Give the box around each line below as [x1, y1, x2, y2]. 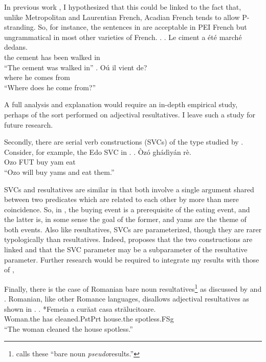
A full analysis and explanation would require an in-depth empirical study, [4, 99, 238, 110]
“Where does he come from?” [4, 82, 96, 92]
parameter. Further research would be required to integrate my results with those [4, 254, 259, 265]
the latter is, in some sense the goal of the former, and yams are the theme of [4, 214, 247, 225]
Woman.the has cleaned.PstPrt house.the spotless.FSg [4, 313, 174, 324]
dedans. [4, 42, 28, 52]
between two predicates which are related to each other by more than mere [4, 194, 239, 205]
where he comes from [4, 72, 70, 83]
